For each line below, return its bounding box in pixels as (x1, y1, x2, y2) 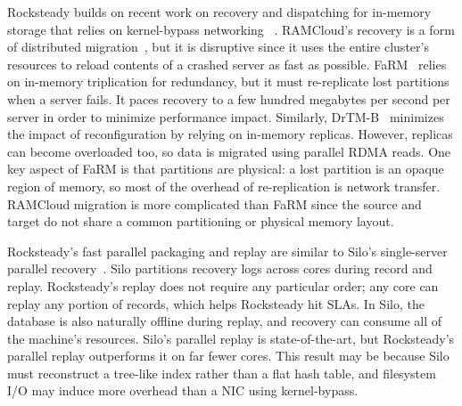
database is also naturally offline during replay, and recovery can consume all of (7, 312, 442, 330)
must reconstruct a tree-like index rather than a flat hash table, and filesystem (7, 363, 436, 382)
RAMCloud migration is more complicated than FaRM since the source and (7, 194, 422, 213)
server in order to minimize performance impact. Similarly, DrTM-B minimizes (7, 107, 444, 126)
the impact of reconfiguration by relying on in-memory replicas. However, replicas (7, 125, 453, 143)
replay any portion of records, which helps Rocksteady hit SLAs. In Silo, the (7, 294, 425, 313)
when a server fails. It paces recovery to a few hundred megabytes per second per (7, 89, 450, 108)
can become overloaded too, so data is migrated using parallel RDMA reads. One (7, 142, 451, 160)
